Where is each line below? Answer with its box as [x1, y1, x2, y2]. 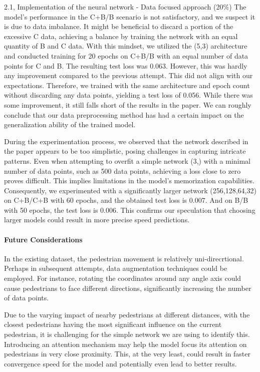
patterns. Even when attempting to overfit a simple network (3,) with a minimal [4, 155, 251, 166]
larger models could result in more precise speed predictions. [4, 214, 190, 225]
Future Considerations [4, 234, 83, 244]
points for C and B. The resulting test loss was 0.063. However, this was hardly [4, 60, 247, 71]
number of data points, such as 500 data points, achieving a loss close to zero [4, 165, 241, 176]
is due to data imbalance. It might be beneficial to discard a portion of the [4, 21, 233, 32]
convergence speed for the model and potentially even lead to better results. [4, 358, 237, 368]
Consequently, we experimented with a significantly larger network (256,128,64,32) [4, 185, 256, 195]
